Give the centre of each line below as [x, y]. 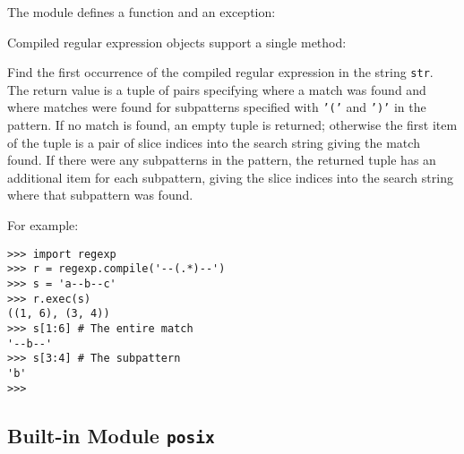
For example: [43, 225]
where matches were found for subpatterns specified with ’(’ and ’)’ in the [217, 107]
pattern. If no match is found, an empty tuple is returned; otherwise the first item [232, 125]
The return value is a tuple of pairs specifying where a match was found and [217, 89]
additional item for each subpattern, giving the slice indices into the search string [230, 177]
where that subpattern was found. [100, 195]
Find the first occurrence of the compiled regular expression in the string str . [220, 72]
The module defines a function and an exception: [142, 12]
